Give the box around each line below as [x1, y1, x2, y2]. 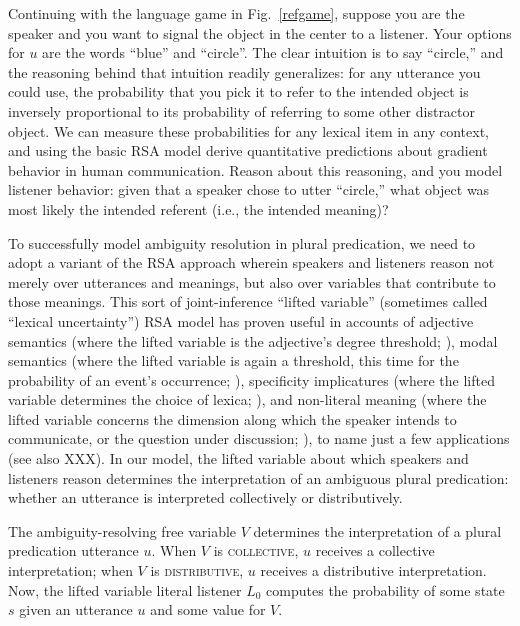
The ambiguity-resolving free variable [8, 520, 237, 541]
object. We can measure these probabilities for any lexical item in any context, [8, 120, 489, 141]
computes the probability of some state [266, 579, 505, 600]
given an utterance [19, 599, 133, 620]
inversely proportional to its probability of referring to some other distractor [8, 100, 476, 121]
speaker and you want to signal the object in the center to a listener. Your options [8, 22, 512, 43]
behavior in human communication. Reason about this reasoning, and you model [8, 159, 503, 180]
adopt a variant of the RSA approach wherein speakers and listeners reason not [8, 252, 495, 273]
